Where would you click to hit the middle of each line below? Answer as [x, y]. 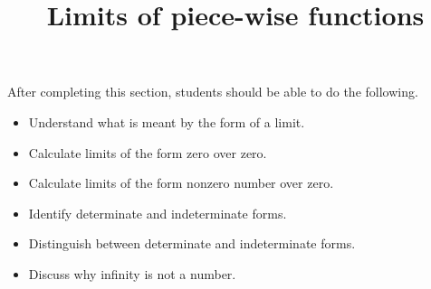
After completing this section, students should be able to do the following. [213, 92]
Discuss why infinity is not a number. [132, 273]
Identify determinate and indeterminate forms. [158, 213]
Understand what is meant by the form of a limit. [167, 121]
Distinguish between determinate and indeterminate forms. [192, 243]
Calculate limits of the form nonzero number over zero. [181, 183]
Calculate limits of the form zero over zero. [148, 152]
